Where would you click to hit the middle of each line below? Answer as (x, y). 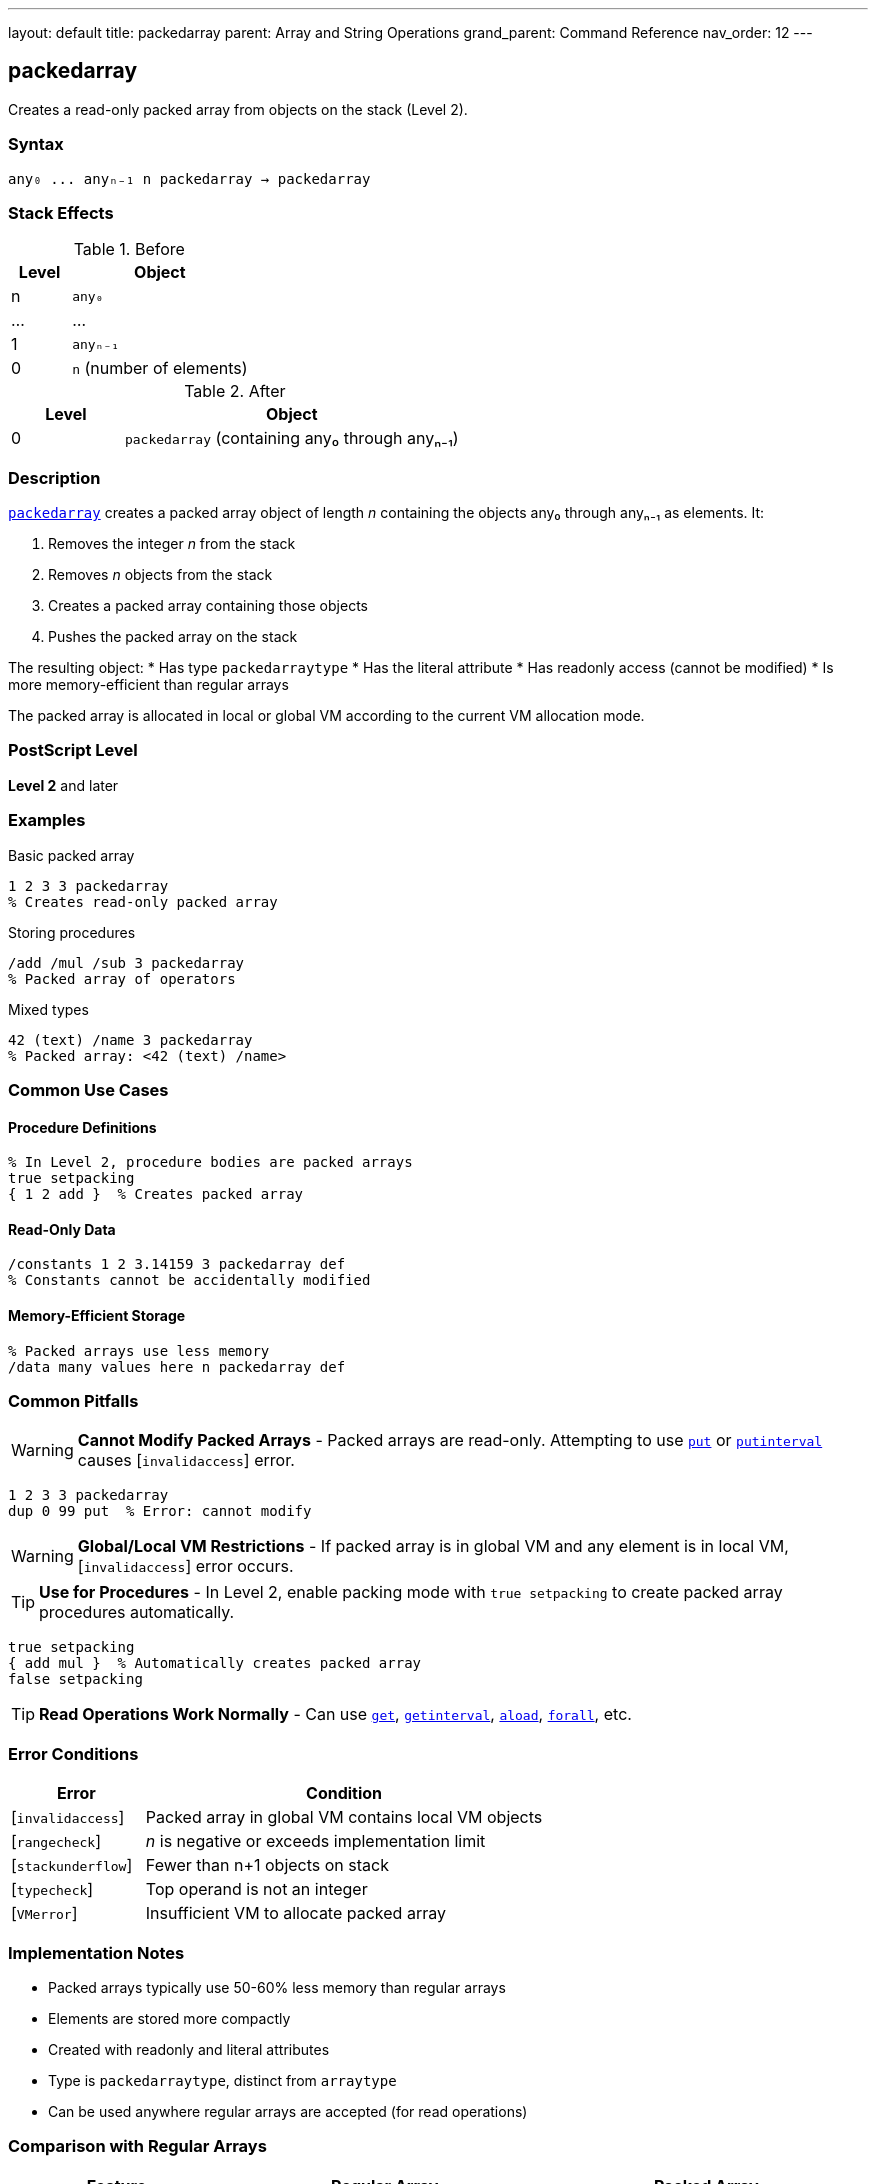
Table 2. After (235, 391)
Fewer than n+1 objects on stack (267, 1865)
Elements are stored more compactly (169, 2018)
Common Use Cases (88, 1089)
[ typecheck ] (52, 1889)
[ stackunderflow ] (72, 1865)
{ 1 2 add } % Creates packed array (156, 1194)
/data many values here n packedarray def (177, 1366)
